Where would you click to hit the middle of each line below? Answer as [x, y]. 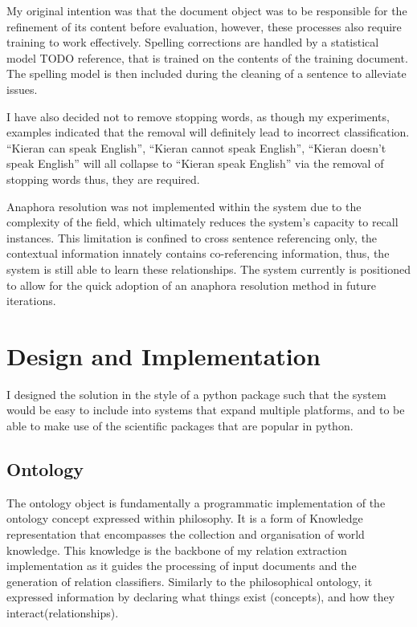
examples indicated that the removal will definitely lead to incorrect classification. [208, 132]
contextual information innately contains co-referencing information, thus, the [198, 253]
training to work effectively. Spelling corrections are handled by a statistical [193, 42]
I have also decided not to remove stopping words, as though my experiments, [198, 116]
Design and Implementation [164, 355]
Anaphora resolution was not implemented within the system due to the [184, 206]
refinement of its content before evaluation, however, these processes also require [204, 26]
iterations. [31, 301]
